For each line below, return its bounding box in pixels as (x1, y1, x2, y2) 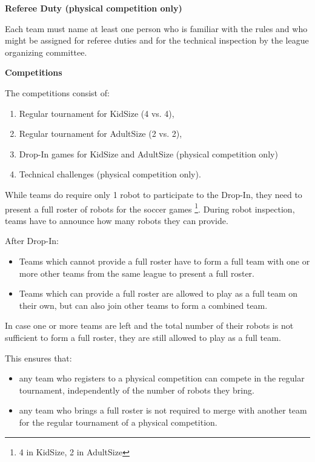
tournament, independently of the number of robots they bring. (19, 383, 254, 396)
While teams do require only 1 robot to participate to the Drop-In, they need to (5, 188, 302, 200)
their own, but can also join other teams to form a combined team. (19, 299, 268, 311)
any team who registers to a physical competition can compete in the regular (19, 372, 305, 384)
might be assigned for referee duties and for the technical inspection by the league (5, 34, 309, 47)
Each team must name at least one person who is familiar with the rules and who (5, 22, 308, 35)
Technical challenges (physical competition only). (19, 168, 201, 180)
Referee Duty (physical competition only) (5, 2, 182, 14)
